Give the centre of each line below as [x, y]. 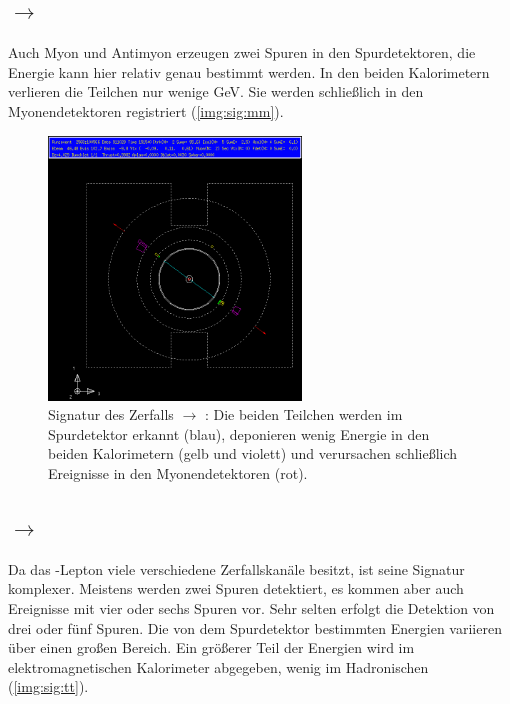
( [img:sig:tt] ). [48, 686]
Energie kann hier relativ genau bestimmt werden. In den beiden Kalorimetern [249, 71]
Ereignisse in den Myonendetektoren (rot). [178, 473]
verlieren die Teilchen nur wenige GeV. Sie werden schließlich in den [216, 91]
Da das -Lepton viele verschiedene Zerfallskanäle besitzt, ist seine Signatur [236, 568]
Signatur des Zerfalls [111, 414]
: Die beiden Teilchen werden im [303, 414]
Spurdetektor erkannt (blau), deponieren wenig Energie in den [239, 433]
